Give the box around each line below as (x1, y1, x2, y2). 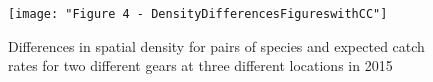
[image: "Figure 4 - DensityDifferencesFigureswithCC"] (8, 7, 388, 21)
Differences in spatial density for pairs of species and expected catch (8, 35, 425, 56)
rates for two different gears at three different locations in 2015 (8, 55, 393, 76)
